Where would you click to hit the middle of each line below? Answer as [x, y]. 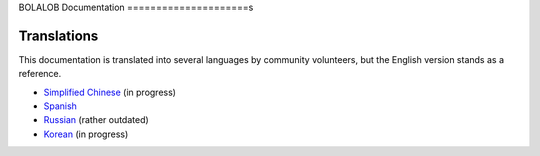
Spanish [60, 106]
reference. [40, 74]
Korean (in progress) [86, 134]
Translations [58, 35]
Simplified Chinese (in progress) [110, 92]
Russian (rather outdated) [96, 120]
